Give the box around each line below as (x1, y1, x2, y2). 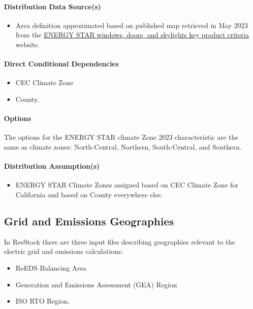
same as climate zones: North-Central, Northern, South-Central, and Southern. (4, 141, 242, 152)
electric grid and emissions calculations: (4, 246, 123, 256)
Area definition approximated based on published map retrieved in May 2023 (15, 20, 248, 30)
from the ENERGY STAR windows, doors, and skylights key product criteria (15, 30, 249, 40)
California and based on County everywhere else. (15, 189, 163, 199)
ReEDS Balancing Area (15, 262, 87, 273)
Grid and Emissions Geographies (4, 213, 174, 228)
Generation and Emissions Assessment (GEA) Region (15, 279, 177, 289)
